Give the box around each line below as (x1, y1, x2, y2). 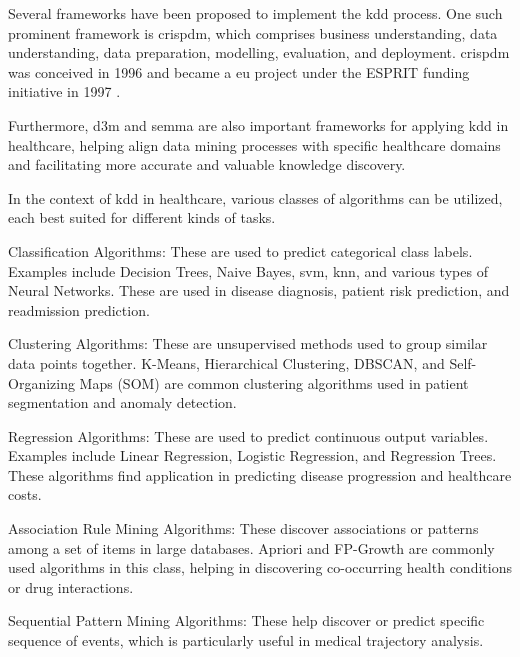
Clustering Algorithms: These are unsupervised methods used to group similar (8, 333, 488, 354)
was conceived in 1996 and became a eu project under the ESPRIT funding (8, 61, 470, 82)
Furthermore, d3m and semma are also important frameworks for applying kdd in (8, 114, 509, 135)
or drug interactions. (8, 576, 134, 597)
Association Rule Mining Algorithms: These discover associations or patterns (8, 518, 479, 539)
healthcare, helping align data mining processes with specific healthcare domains (8, 134, 501, 155)
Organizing (8, 372, 75, 393)
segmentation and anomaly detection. (8, 392, 237, 413)
